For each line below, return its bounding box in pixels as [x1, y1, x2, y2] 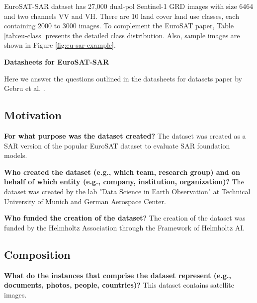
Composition [4, 246, 71, 262]
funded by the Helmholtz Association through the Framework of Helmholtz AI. [4, 222, 245, 232]
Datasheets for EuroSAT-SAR [4, 56, 109, 67]
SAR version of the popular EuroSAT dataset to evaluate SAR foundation [4, 140, 230, 151]
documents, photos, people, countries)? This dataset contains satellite [4, 280, 234, 290]
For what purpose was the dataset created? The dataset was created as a [4, 130, 246, 141]
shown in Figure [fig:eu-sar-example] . [4, 40, 116, 50]
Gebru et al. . [4, 83, 45, 93]
